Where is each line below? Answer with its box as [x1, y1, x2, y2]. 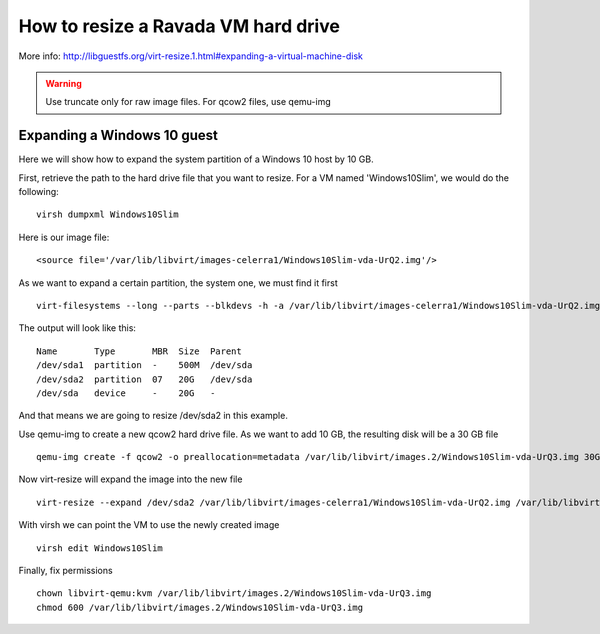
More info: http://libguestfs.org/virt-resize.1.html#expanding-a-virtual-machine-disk [18, 50, 364, 62]
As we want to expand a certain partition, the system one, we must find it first [18, 276, 339, 289]
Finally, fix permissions [18, 565, 114, 577]
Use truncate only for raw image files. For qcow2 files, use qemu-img [45, 96, 331, 108]
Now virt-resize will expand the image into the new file [18, 473, 243, 485]
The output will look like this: [18, 322, 137, 334]
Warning [45, 77, 82, 89]
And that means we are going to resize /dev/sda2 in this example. [18, 410, 289, 422]
